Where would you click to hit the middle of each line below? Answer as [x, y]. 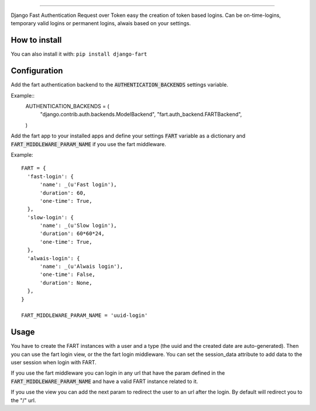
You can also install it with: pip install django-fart [79, 54]
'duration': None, [66, 283]
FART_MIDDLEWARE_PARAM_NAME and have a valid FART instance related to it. [104, 381]
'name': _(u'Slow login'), [78, 226]
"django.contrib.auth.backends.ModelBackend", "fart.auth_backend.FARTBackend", [141, 115]
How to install [36, 40]
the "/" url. [23, 400]
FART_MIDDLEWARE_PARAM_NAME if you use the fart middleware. [89, 144]
